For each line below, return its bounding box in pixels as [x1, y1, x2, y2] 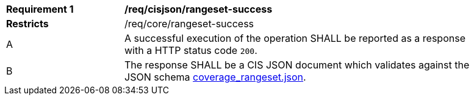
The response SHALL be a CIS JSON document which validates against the [124, 59, 470, 71]
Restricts [6, 18, 49, 30]
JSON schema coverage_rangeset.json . [124, 71, 306, 83]
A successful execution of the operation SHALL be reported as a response [124, 32, 465, 44]
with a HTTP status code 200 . [124, 44, 257, 56]
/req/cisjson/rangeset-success [124, 3, 273, 15]
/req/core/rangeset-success [124, 18, 254, 30]
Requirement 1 [6, 3, 74, 15]
